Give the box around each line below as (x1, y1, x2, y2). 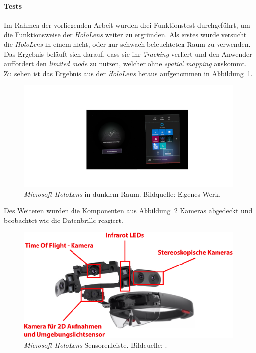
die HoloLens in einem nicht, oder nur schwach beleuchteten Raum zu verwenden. (4, 39, 251, 49)
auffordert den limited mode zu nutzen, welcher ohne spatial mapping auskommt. (4, 58, 247, 69)
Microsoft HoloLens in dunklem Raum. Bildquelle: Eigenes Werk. (24, 188, 220, 199)
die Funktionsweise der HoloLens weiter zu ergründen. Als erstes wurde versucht (4, 29, 247, 40)
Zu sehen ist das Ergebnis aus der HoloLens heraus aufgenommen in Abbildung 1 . (4, 68, 253, 78)
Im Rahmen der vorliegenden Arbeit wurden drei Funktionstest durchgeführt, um (4, 19, 250, 30)
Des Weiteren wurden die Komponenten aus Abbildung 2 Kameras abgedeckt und (4, 205, 253, 216)
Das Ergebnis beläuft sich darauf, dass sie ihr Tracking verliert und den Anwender (4, 48, 252, 59)
